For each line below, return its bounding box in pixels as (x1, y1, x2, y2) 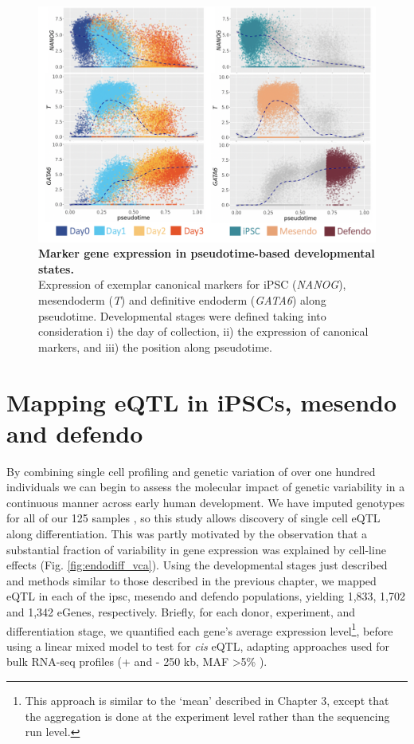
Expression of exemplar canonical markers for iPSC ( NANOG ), (38, 276, 346, 293)
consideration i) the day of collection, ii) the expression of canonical (38, 323, 369, 340)
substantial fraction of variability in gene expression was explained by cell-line (6, 541, 386, 557)
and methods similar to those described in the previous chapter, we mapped (6, 572, 377, 589)
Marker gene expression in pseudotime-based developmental (38, 245, 375, 262)
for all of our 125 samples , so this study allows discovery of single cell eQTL (6, 510, 381, 526)
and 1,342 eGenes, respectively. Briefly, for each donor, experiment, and (6, 604, 356, 620)
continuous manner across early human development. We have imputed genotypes (6, 494, 405, 510)
